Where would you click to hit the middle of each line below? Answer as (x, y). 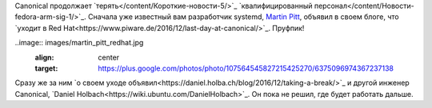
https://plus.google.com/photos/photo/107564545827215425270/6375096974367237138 (246, 68)
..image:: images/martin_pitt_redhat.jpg (79, 43)
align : (44, 57)
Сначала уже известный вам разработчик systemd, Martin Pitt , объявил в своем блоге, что (244, 17)
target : (46, 68)
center (109, 57)
